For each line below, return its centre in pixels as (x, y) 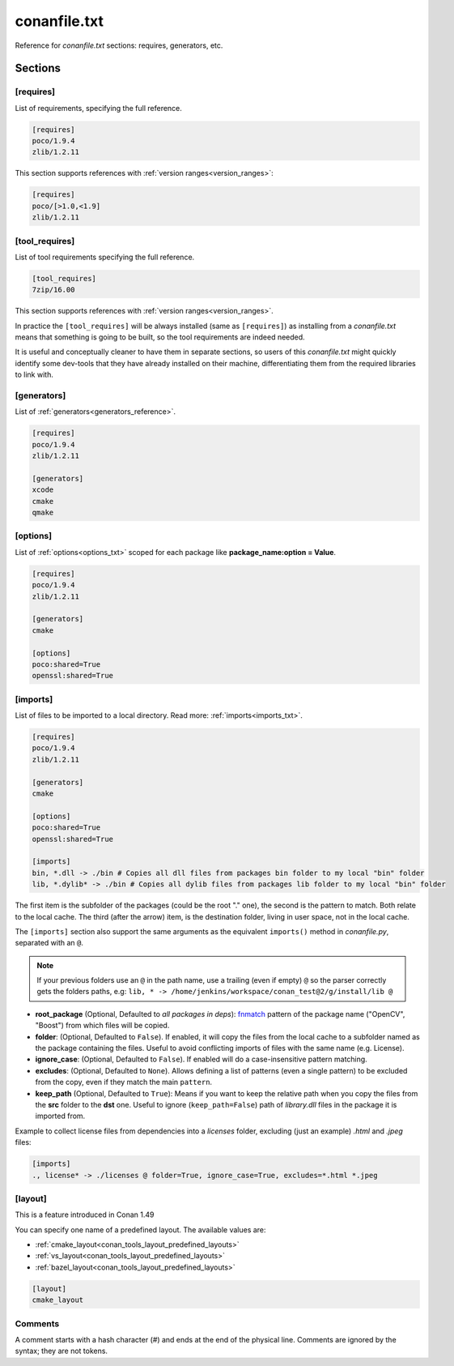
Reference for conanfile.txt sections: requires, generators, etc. (119, 45)
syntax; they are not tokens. (62, 1351)
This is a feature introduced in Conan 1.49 (85, 1214)
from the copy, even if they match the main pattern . (124, 1082)
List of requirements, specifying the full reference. (98, 108)
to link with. (34, 375)
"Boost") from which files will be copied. (102, 1026)
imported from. (60, 1116)
